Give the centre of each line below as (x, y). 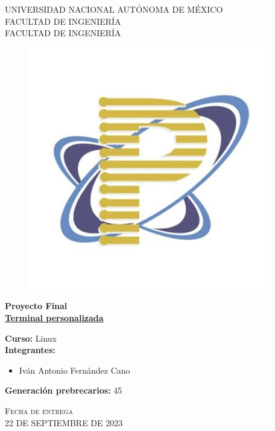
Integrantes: (30, 350)
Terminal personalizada (54, 317)
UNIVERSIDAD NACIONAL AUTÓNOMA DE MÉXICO (114, 9)
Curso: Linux (31, 338)
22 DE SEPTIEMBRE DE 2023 (64, 422)
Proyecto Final (36, 306)
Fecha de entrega (39, 410)
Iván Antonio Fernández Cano (74, 370)
